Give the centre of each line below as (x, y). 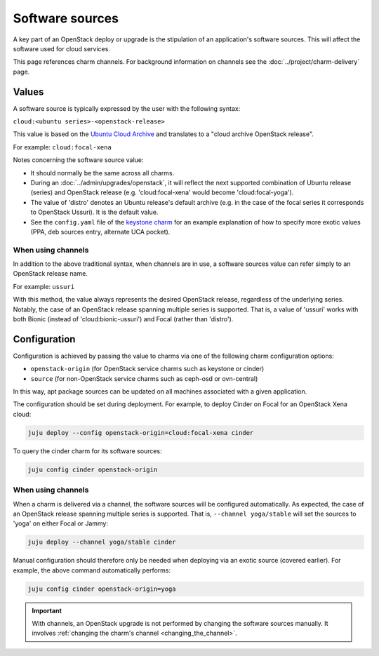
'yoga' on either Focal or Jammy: (61, 523)
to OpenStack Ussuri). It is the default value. (94, 212)
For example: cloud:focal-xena (62, 147)
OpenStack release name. (50, 274)
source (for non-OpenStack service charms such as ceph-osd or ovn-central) (144, 378)
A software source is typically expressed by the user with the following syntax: (127, 108)
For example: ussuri (44, 286)
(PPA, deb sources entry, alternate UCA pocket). (100, 232)
